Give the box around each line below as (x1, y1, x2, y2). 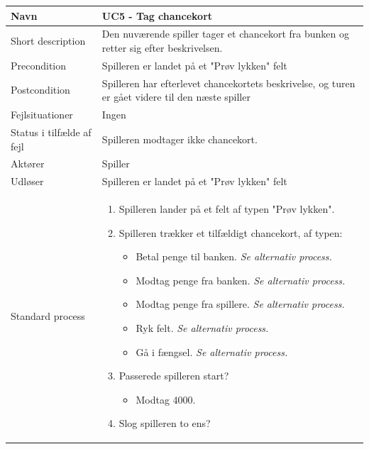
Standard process (11, 309, 85, 323)
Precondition (11, 57, 67, 72)
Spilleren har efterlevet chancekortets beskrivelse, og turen (101, 75, 356, 90)
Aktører (11, 156, 45, 171)
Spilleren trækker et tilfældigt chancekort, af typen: (119, 225, 343, 240)
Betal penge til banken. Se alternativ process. (136, 249, 332, 264)
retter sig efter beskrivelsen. (101, 40, 223, 55)
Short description (11, 33, 86, 48)
